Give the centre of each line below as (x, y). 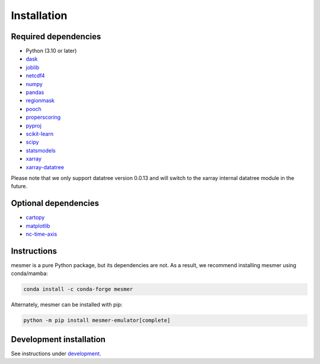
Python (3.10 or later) (51, 51)
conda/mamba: (30, 274)
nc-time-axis (41, 234)
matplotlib (38, 226)
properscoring (43, 117)
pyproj (33, 125)
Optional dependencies (55, 203)
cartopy (35, 217)
